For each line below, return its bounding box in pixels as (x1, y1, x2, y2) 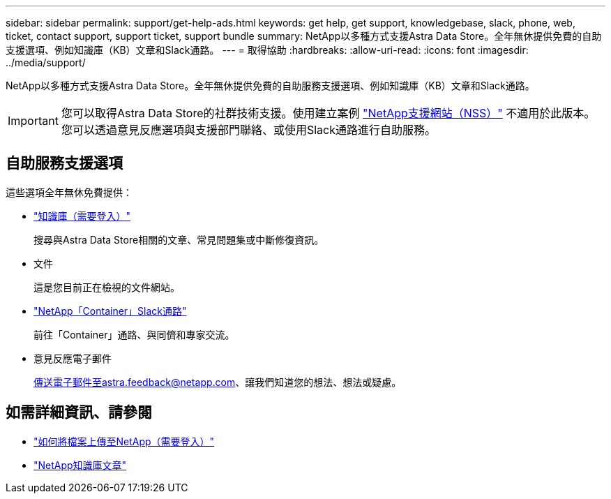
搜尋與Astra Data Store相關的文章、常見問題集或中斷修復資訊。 (33, 233, 324, 246)
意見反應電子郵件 (33, 352, 112, 364)
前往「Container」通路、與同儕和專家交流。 (33, 328, 235, 341)
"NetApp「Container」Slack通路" (33, 304, 187, 317)
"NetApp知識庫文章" (33, 459, 127, 471)
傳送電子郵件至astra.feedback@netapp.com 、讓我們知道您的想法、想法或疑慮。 (33, 375, 402, 388)
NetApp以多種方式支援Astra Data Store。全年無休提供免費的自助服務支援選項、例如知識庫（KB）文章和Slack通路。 (6, 80, 535, 91)
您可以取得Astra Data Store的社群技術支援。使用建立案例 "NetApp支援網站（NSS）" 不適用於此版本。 (61, 106, 596, 120)
